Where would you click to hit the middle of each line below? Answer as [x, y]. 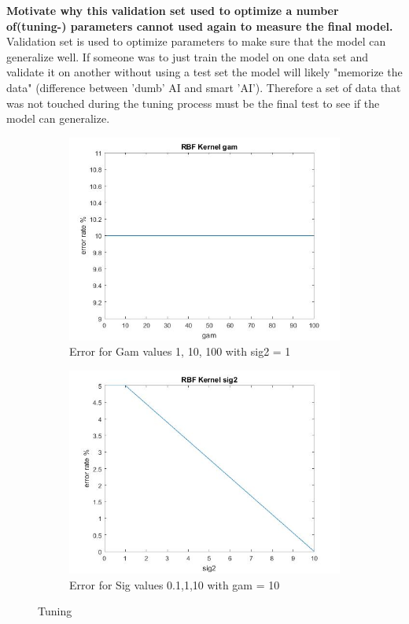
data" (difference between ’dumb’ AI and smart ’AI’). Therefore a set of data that [204, 87]
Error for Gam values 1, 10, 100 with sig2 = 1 [180, 351]
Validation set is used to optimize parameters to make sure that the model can [196, 41]
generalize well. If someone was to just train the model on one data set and [187, 56]
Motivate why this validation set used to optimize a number [173, 10]
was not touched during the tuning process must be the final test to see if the [193, 103]
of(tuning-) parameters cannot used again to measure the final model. [200, 26]
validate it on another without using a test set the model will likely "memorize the [204, 72]
